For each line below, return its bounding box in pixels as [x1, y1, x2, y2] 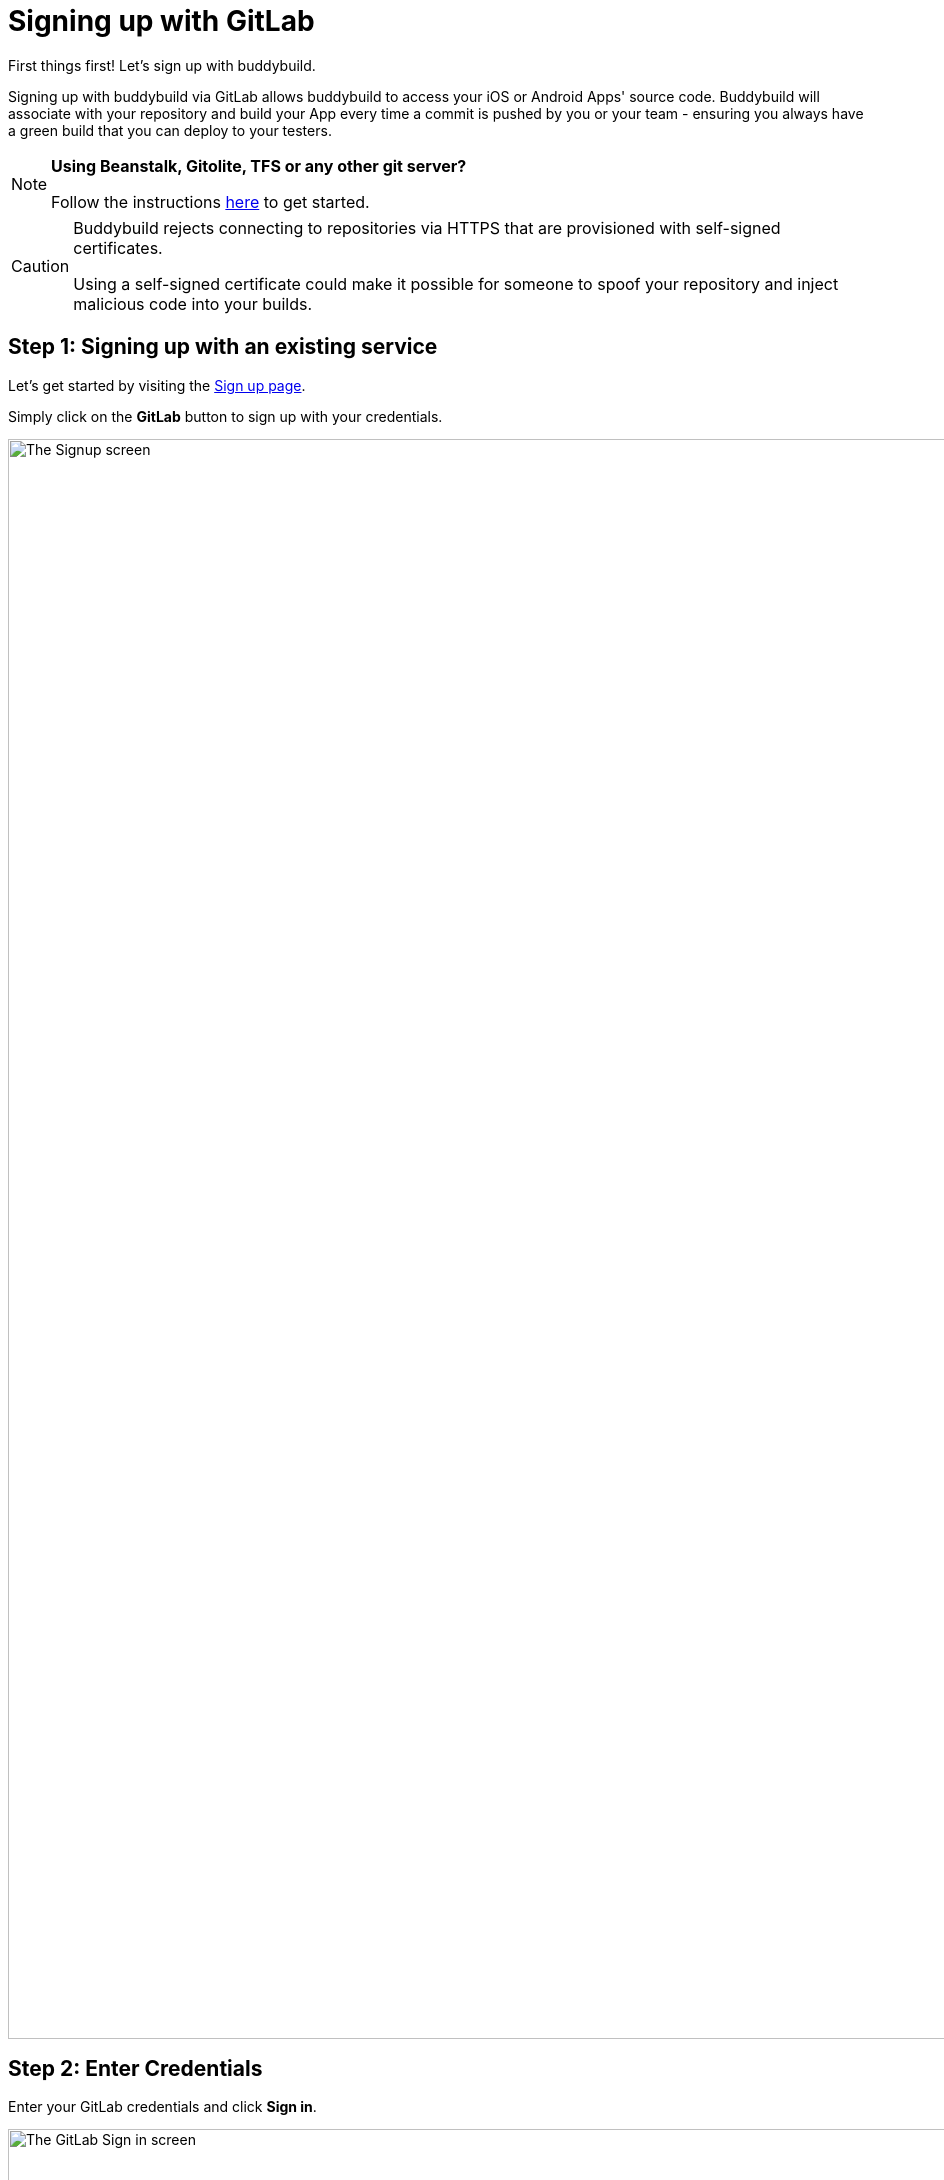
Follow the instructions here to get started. [51, 191, 370, 212]
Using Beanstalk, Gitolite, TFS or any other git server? [51, 155, 467, 176]
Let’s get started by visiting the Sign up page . [8, 376, 306, 394]
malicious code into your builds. [73, 293, 313, 314]
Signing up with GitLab [8, 4, 315, 38]
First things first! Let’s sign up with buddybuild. [8, 56, 316, 74]
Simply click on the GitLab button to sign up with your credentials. [8, 407, 443, 425]
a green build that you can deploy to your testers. [8, 121, 332, 139]
